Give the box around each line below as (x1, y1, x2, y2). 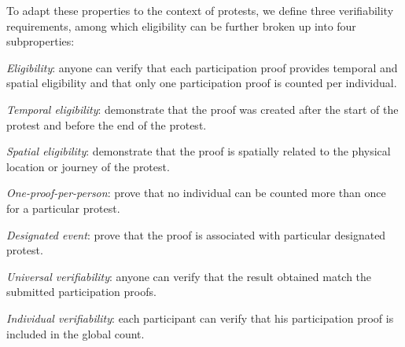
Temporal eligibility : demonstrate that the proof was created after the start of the (6, 100, 399, 117)
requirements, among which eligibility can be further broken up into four (6, 17, 356, 34)
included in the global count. (6, 325, 145, 342)
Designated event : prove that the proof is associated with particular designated (6, 226, 386, 243)
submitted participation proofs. (6, 283, 156, 300)
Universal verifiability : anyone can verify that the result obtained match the (6, 268, 372, 284)
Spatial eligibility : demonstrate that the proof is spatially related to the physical (6, 143, 391, 159)
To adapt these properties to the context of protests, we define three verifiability (6, 2, 394, 18)
